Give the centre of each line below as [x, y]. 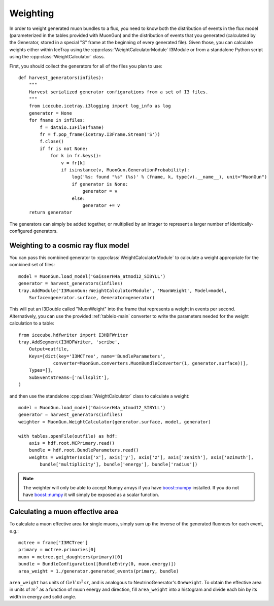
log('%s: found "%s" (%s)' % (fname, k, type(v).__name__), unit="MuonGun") [169, 177]
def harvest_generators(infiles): [61, 78]
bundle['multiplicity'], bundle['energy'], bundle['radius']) [119, 465]
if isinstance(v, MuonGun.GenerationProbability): [125, 170]
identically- [242, 224]
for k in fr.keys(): [76, 156]
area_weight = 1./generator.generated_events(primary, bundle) [99, 571]
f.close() [52, 141]
